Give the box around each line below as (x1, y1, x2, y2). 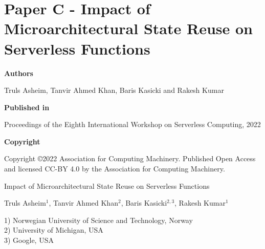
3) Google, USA (4, 235, 54, 245)
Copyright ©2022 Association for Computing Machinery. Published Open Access (4, 153, 256, 164)
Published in (4, 102, 50, 112)
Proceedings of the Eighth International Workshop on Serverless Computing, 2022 (4, 119, 261, 130)
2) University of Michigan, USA (4, 225, 103, 235)
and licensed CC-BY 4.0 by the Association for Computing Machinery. (4, 163, 225, 174)
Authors (4, 67, 33, 78)
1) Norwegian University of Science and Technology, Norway (4, 214, 193, 225)
